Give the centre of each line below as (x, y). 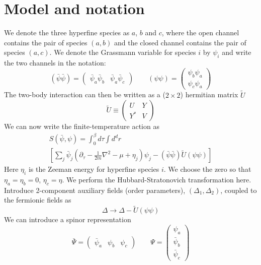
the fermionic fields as (38, 200)
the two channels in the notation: (55, 63)
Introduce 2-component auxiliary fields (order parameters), (95, 190)
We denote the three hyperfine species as (67, 32)
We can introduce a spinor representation (68, 219)
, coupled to (239, 190)
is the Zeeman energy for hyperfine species (94, 169)
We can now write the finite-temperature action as (82, 126)
